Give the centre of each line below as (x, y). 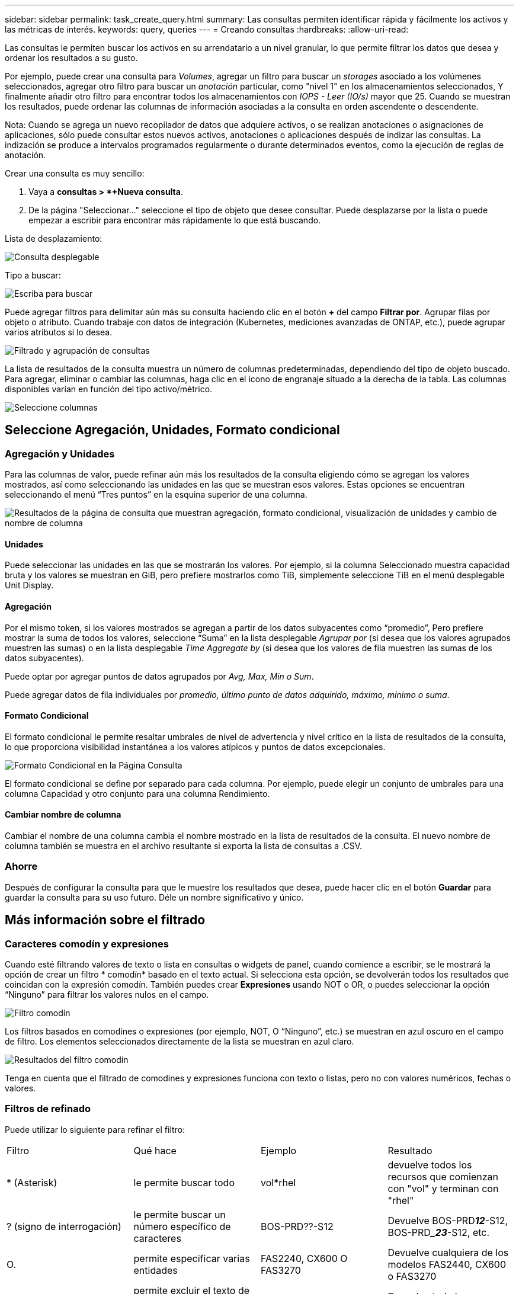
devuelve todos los (430, 1165)
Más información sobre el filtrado (105, 920)
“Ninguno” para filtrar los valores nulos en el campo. (107, 995)
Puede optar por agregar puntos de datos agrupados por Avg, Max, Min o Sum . (159, 676)
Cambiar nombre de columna (63, 815)
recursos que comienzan (443, 1176)
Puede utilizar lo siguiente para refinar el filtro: (95, 1129)
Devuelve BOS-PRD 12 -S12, (448, 1220)
